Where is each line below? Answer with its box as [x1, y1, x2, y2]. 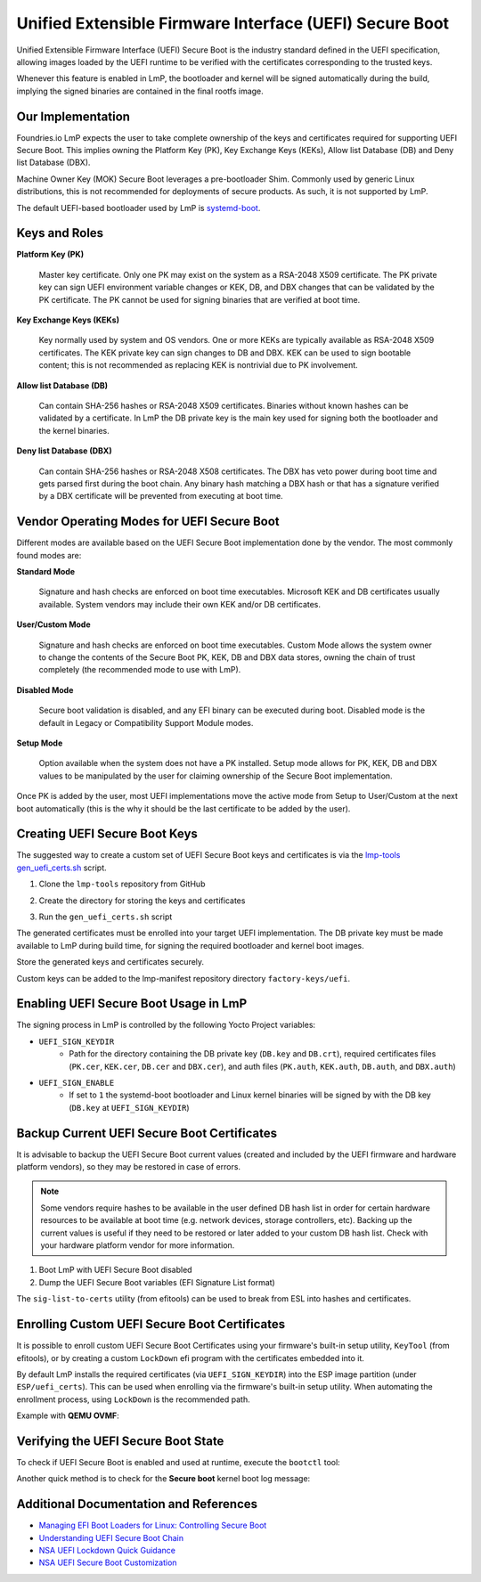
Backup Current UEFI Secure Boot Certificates [16, 1125, 278, 1140]
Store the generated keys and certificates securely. [16, 957, 205, 967]
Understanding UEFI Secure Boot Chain [38, 1532, 184, 1543]
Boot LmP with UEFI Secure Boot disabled [38, 1265, 192, 1276]
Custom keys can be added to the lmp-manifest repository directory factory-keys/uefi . [16, 973, 351, 983]
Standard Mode [16, 567, 76, 577]
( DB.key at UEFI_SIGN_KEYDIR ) [69, 1102, 190, 1113]
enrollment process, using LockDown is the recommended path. [16, 1394, 250, 1405]
